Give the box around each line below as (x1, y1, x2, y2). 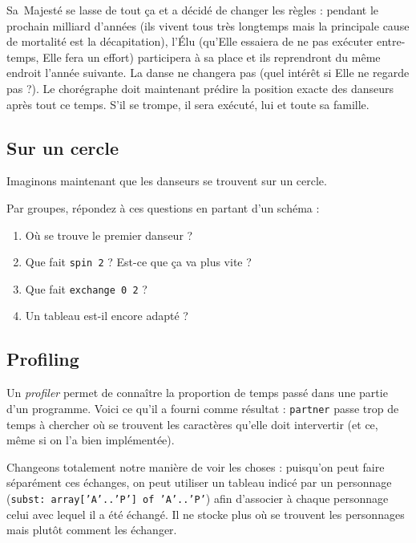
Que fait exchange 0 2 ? (25, 280, 147, 297)
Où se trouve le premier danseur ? (25, 226, 193, 243)
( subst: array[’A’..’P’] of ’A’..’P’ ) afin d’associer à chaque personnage (6, 489, 389, 506)
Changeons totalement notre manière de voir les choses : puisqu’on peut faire (6, 458, 385, 475)
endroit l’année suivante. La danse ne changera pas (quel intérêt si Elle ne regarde (6, 64, 410, 81)
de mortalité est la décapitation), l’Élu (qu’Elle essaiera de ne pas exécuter (6, 33, 374, 50)
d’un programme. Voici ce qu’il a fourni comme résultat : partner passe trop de (6, 399, 399, 416)
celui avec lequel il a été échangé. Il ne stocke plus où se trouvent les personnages (6, 505, 405, 522)
